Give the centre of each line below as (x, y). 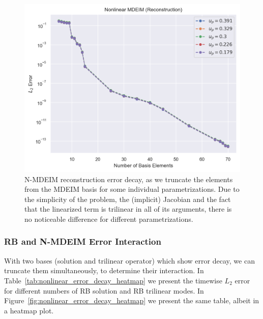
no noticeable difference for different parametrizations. (109, 219)
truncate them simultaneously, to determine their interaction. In (104, 270)
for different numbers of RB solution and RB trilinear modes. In (104, 290)
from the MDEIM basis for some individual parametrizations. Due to (132, 189)
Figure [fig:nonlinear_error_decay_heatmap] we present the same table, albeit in (132, 300)
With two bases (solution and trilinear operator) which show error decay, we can (129, 260)
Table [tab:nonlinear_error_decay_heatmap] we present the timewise (113, 280)
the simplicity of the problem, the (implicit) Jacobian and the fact (128, 199)
